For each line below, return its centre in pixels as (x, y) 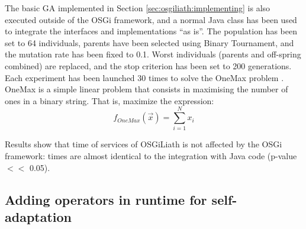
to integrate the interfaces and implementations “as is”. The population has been (151, 31)
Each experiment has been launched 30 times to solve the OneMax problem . (144, 77)
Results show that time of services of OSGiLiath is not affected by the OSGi (144, 144)
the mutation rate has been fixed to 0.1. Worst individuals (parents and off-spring (153, 54)
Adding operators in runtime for (106, 199)
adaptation (38, 217)
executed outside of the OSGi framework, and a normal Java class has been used (151, 19)
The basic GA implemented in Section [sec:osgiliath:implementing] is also (138, 8)
